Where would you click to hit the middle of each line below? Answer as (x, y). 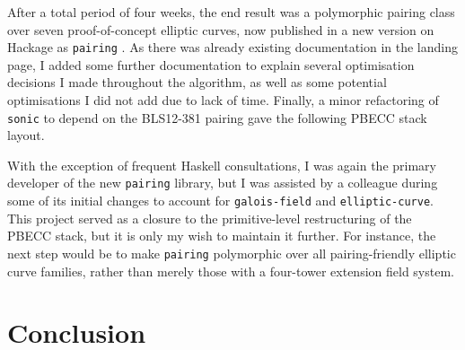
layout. (26, 135)
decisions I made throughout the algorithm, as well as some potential (197, 82)
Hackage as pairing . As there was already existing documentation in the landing (233, 47)
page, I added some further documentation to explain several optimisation (211, 64)
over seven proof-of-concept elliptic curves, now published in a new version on (221, 29)
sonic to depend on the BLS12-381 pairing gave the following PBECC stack (217, 117)
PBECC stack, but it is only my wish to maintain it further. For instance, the (222, 236)
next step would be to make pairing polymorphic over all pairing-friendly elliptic (232, 253)
